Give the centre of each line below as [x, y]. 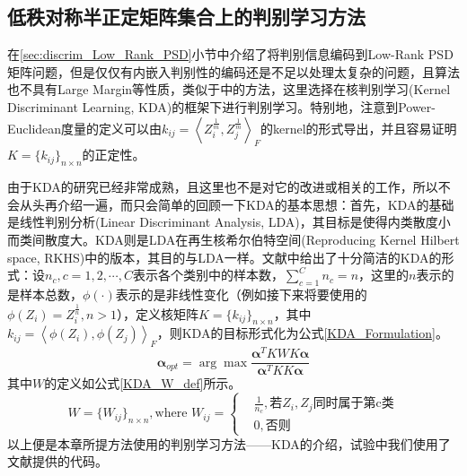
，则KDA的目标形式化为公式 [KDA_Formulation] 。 [302, 333]
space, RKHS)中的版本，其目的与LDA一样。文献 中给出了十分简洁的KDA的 [225, 257]
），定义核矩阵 [158, 313]
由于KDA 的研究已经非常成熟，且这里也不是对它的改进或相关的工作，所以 [223, 187]
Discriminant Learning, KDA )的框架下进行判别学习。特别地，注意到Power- [221, 106]
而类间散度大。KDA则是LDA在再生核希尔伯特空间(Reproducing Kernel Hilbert [233, 239]
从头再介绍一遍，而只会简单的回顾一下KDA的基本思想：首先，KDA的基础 [237, 204]
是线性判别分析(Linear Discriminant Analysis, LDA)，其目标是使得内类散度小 [229, 222]
